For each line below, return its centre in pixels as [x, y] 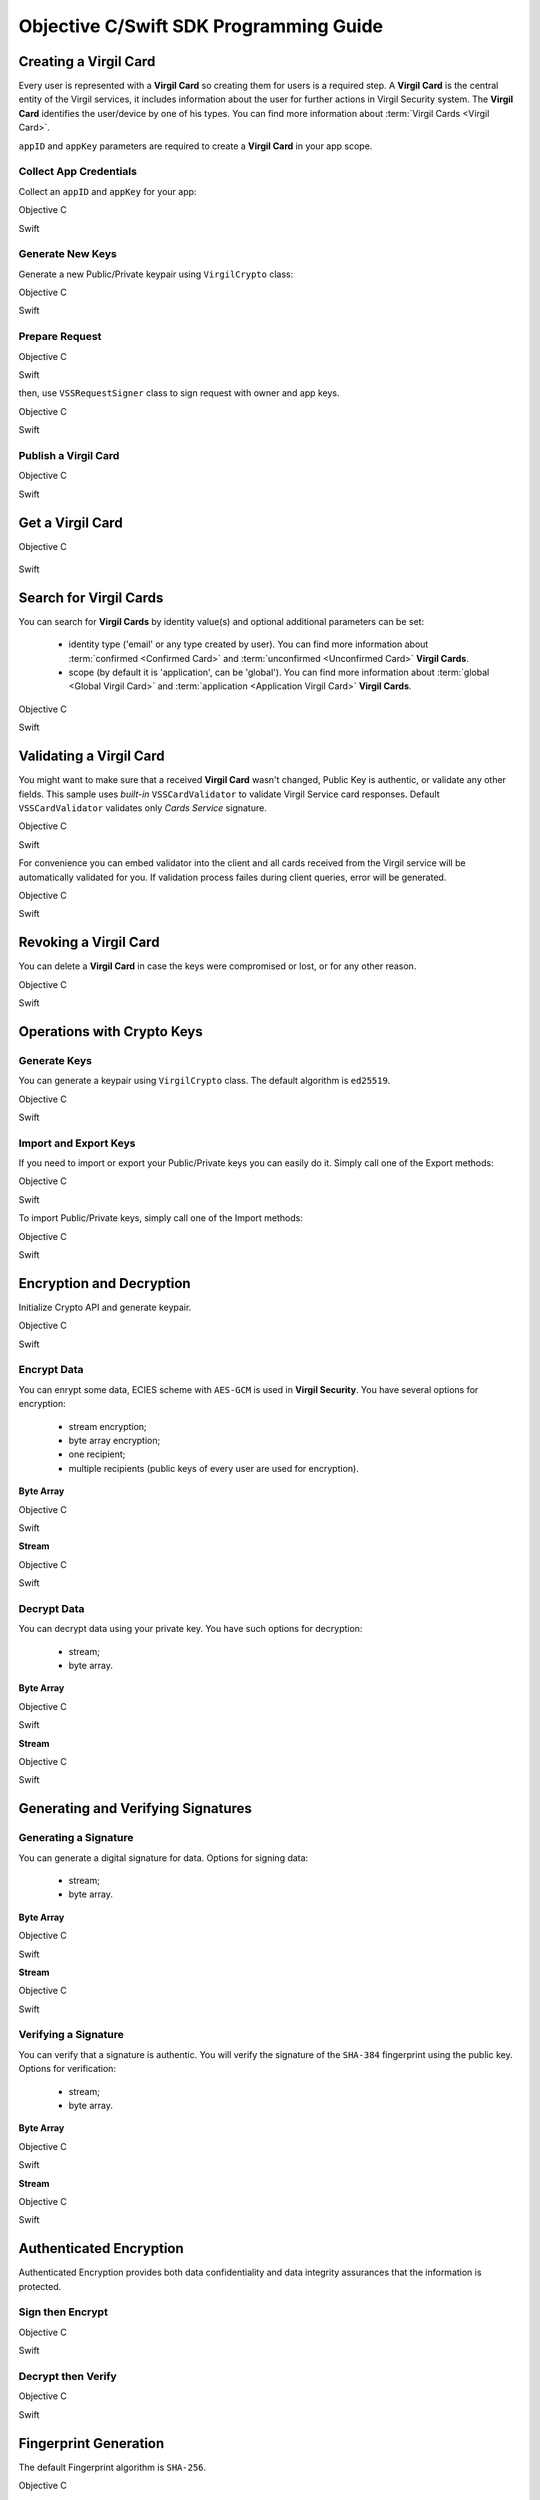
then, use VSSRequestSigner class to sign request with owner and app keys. [179, 393]
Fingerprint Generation [91, 2443]
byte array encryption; [114, 1440]
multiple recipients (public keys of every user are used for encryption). [213, 1468]
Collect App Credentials [77, 172]
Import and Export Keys [77, 1143]
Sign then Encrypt [63, 2312]
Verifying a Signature [71, 2035]
